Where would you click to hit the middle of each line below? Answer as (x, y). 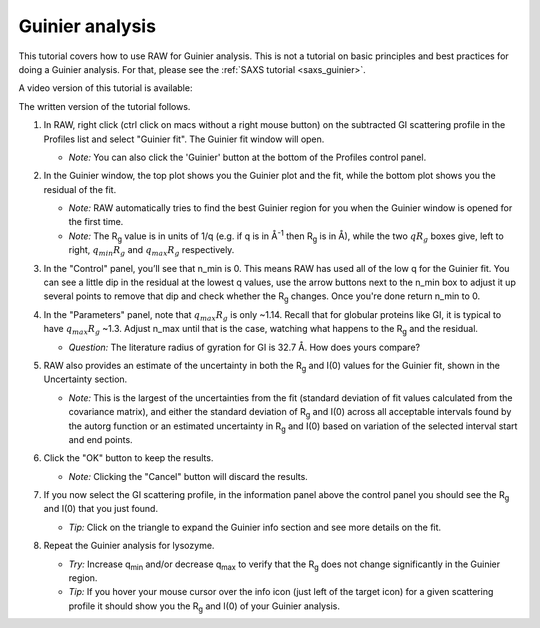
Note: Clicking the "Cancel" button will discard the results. (188, 476)
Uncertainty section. (85, 379)
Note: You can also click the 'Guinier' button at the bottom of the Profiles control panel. (247, 157)
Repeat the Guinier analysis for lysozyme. (129, 546)
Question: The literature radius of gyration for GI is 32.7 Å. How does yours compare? (244, 347)
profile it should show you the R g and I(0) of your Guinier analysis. (204, 607)
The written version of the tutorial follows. (104, 106)
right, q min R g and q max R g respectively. (151, 251)
